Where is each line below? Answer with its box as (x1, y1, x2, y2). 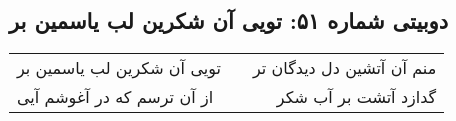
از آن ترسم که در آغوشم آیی (17, 85, 214, 109)
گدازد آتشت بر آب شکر (276, 85, 437, 109)
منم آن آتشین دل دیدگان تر (252, 56, 437, 80)
